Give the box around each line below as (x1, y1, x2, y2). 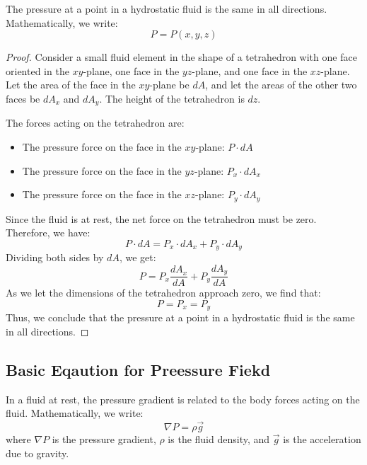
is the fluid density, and (168, 432, 270, 447)
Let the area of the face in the (6, 77, 136, 92)
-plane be (149, 77, 190, 92)
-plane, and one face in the (192, 63, 308, 78)
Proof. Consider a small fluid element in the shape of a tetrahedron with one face (6, 50, 357, 64)
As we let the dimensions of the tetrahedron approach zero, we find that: (6, 285, 321, 300)
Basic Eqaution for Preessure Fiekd (6, 359, 271, 380)
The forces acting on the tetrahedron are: (6, 115, 185, 130)
